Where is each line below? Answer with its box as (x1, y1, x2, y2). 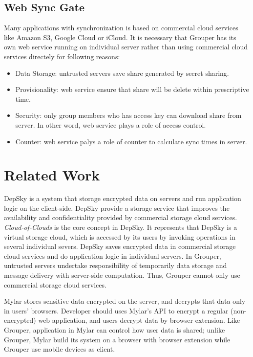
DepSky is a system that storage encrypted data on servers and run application (4, 193, 241, 203)
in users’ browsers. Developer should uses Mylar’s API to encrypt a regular (4, 305, 229, 315)
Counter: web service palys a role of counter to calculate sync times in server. (15, 136, 247, 146)
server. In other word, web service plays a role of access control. (15, 119, 206, 130)
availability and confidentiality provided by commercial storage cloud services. (4, 212, 237, 223)
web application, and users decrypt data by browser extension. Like (38, 315, 240, 325)
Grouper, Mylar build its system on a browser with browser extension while (4, 334, 231, 344)
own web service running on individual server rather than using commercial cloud (4, 42, 248, 52)
